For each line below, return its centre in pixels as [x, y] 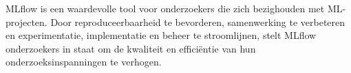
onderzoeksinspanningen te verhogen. [84, 62]
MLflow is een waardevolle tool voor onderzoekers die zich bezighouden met [165, 8]
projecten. [26, 21]
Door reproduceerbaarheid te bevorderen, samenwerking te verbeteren [198, 21]
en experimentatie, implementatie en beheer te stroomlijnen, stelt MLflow [161, 35]
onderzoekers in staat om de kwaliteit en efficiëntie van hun [131, 48]
